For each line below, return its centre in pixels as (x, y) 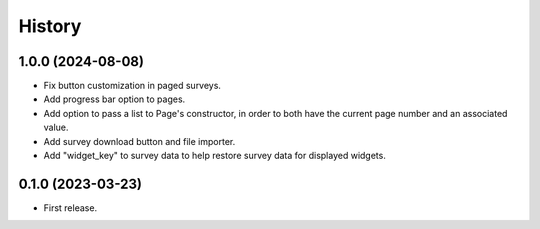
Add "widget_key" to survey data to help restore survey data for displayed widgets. (215, 156)
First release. (70, 207)
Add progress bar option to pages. (114, 99)
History (50, 26)
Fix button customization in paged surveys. (132, 86)
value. (56, 127)
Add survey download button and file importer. (139, 141)
